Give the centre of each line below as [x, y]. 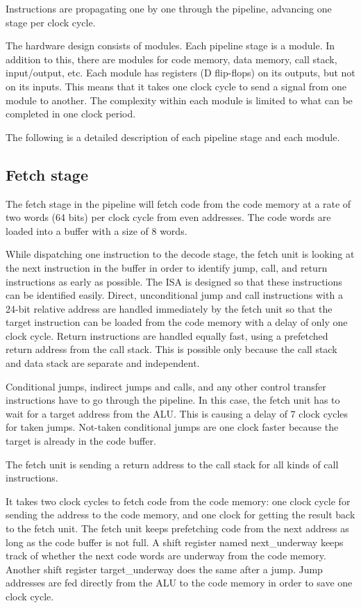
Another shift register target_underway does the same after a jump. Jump [164, 569]
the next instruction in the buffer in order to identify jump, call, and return [167, 267]
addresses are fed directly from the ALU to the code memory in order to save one [179, 583]
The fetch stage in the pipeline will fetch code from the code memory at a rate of [178, 203]
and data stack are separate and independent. [103, 363]
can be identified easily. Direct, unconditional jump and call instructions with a [174, 295]
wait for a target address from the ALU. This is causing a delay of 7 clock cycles [177, 413]
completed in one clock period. [71, 114]
